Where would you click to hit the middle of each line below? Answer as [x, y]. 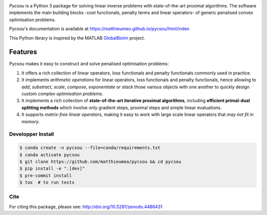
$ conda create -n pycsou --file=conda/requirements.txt [90, 148]
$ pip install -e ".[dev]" [52, 169]
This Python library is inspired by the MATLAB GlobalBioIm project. [77, 38]
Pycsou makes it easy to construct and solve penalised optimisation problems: [89, 64]
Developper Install [32, 134]
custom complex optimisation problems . [62, 94]
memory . [31, 121]
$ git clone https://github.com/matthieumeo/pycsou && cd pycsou [100, 161]
